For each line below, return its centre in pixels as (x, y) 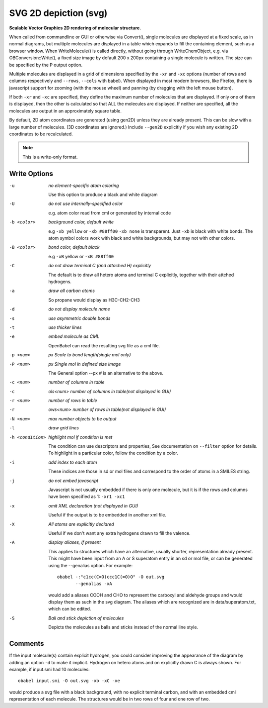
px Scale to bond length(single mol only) (90, 355)
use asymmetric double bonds (79, 318)
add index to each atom (73, 462)
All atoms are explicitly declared (81, 524)
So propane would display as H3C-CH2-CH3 (94, 300)
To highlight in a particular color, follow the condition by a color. (113, 453)
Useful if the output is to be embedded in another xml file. (107, 515)
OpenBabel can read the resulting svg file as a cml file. (104, 345)
